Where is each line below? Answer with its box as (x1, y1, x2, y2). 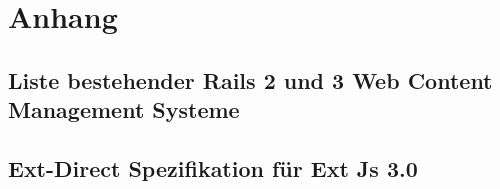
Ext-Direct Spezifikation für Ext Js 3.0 (8, 152, 418, 183)
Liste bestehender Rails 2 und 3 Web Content (8, 64, 493, 95)
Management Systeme (8, 94, 240, 125)
